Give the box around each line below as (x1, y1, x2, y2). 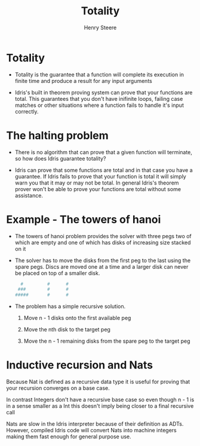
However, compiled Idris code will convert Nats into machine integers (6, 427, 177, 434)
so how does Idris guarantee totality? (14, 155, 106, 162)
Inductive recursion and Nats (6, 358, 153, 372)
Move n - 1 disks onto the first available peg (23, 315, 131, 322)
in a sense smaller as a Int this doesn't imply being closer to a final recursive (6, 402, 194, 410)
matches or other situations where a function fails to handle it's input (14, 101, 184, 109)
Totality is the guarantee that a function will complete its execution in (14, 70, 184, 78)
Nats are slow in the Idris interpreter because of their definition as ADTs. (6, 420, 184, 427)
